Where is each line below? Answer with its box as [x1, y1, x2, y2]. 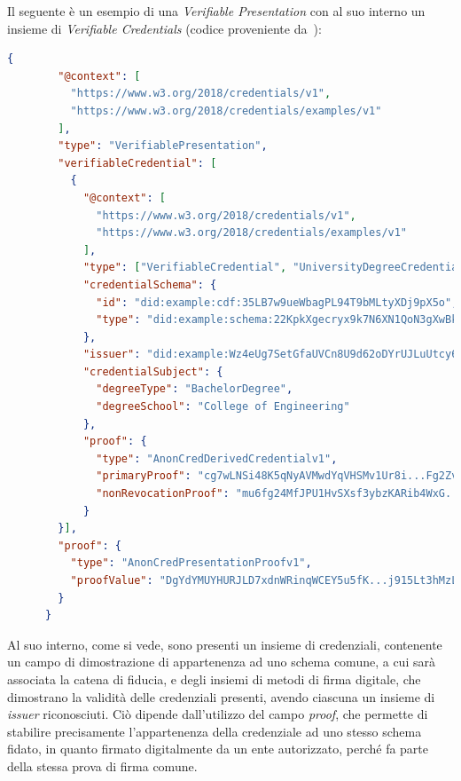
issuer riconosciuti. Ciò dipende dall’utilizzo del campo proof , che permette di [7, 705, 428, 723]
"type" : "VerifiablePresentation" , [58, 139, 268, 153]
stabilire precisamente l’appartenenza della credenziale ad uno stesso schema [7, 722, 422, 740]
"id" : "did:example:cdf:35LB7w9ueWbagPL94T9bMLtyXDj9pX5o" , [96, 296, 458, 309]
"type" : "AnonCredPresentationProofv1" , [70, 556, 312, 570]
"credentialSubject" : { [82, 365, 223, 378]
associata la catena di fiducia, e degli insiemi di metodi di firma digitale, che [7, 669, 421, 688]
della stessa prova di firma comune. [7, 756, 198, 775]
